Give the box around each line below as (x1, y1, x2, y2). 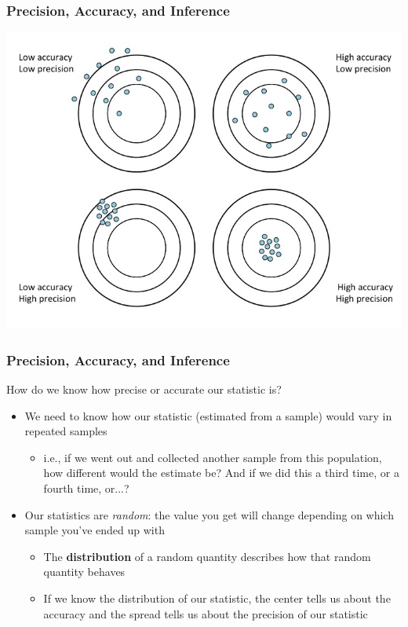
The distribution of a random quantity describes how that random (43, 548, 371, 564)
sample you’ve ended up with (24, 522, 165, 538)
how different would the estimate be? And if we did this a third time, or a (43, 464, 399, 481)
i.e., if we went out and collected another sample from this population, (43, 449, 382, 465)
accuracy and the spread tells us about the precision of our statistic (43, 605, 368, 621)
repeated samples (24, 423, 107, 439)
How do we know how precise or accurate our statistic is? (6, 381, 282, 398)
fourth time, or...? (43, 480, 129, 496)
